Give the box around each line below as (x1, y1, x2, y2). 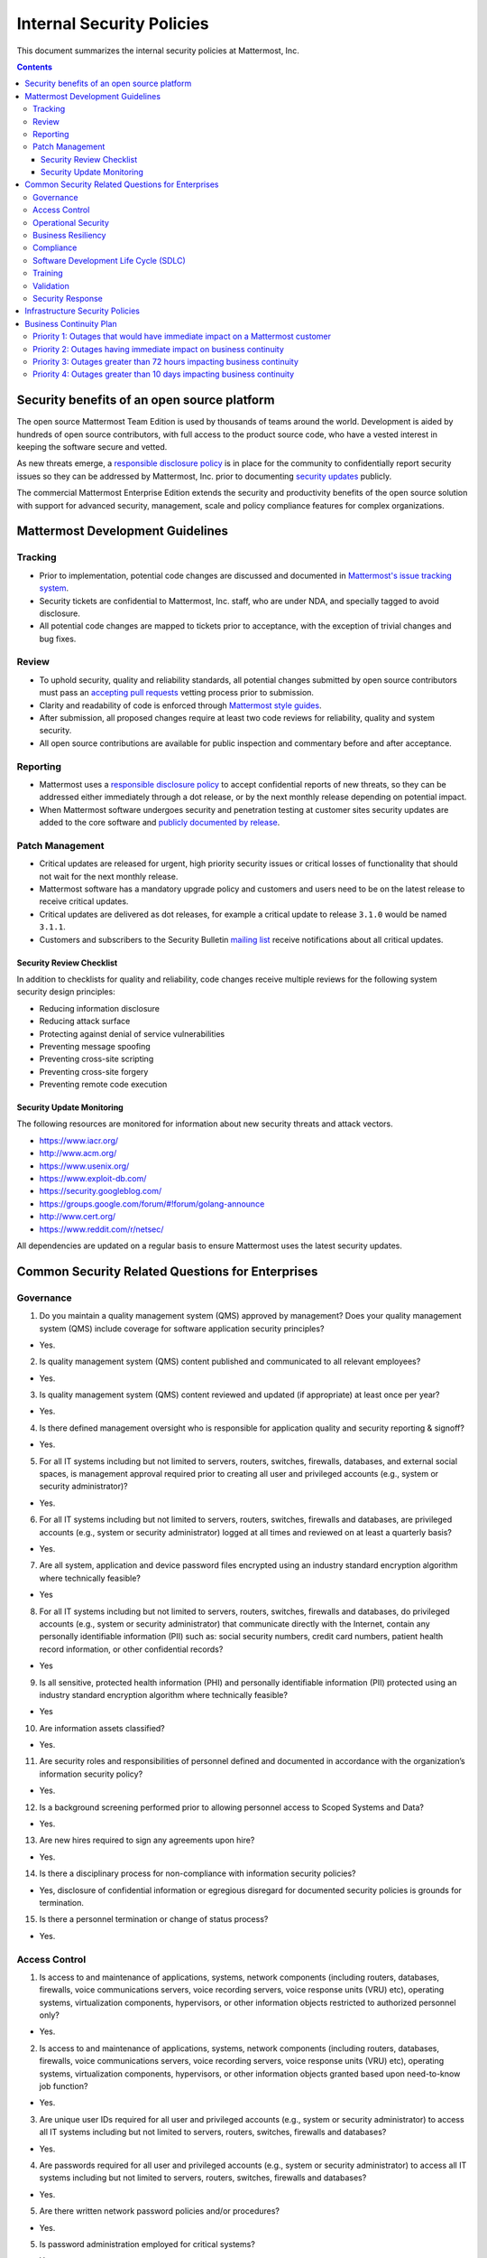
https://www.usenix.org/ (39, 1161, 130, 1171)
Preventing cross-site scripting (39, 1053, 154, 1065)
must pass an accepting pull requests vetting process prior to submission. (39, 687, 315, 698)
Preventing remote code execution (39, 1079, 168, 1090)
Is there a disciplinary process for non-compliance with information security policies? (39, 1868, 356, 1879)
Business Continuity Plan (24, 318, 117, 329)
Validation (32, 280, 69, 291)
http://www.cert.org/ (39, 1211, 116, 1222)
